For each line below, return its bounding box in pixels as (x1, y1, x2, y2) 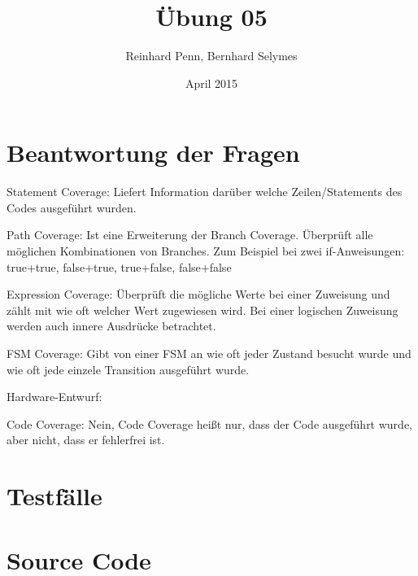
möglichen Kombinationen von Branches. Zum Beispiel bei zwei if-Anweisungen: (7, 242, 405, 260)
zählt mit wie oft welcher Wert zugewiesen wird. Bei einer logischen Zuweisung (7, 301, 398, 318)
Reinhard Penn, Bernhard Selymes (125, 47, 298, 64)
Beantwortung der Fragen (7, 136, 300, 169)
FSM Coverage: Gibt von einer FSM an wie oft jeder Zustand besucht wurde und (7, 345, 411, 361)
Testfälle (7, 479, 102, 513)
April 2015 (185, 74, 238, 91)
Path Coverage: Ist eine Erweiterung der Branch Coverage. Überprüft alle (7, 226, 373, 243)
